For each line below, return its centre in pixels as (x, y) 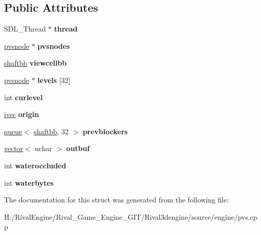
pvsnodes (54, 46)
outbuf (78, 148)
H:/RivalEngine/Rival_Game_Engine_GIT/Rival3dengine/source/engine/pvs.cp (131, 216)
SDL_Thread (25, 29)
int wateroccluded (35, 165)
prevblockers (105, 131)
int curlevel (23, 97)
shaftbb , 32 (51, 131)
